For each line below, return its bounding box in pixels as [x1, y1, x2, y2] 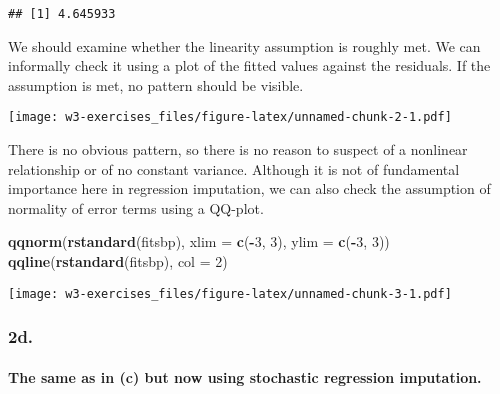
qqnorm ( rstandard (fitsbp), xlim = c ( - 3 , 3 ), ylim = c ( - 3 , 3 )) [8, 231, 390, 252]
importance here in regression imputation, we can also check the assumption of [8, 178, 491, 199]
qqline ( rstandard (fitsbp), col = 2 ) [8, 251, 228, 272]
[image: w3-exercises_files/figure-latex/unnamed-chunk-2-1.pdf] [8, 110, 452, 125]
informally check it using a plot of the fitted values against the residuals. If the [8, 55, 491, 76]
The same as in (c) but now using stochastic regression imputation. [8, 366, 482, 387]
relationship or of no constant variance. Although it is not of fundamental [8, 158, 460, 179]
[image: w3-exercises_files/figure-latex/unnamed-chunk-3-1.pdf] [8, 286, 452, 301]
